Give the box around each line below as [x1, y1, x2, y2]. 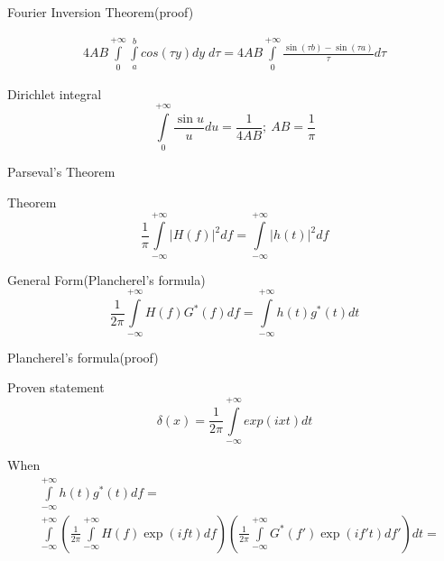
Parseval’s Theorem [7, 162, 116, 181]
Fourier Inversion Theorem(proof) [7, 3, 194, 21]
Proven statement [7, 378, 105, 397]
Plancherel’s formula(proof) [7, 347, 159, 366]
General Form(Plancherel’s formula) [7, 270, 206, 289]
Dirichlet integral [7, 84, 102, 103]
